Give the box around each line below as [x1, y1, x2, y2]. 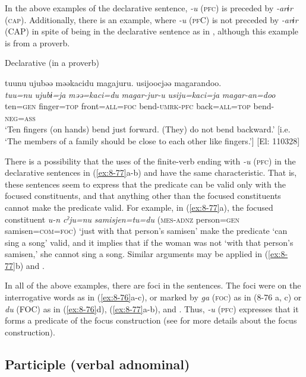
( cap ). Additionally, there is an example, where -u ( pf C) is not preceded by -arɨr [5, 13, 298, 26]
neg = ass [5, 111, 36, 123]
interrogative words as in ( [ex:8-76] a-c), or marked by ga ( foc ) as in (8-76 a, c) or [5, 291, 302, 303]
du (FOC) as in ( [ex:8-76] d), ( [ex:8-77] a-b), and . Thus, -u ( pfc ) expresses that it [5, 302, 299, 315]
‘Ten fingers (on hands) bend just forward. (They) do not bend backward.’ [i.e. [5, 123, 291, 135]
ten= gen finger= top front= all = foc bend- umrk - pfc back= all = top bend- [5, 100, 275, 112]
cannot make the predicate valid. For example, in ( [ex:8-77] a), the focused [5, 201, 273, 213]
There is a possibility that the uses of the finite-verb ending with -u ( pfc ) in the [5, 154, 296, 167]
